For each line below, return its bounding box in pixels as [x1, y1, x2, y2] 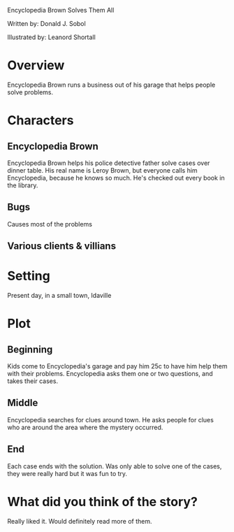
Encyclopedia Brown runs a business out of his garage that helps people [7, 80, 216, 89]
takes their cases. [7, 377, 58, 385]
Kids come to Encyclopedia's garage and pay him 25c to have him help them [7, 362, 228, 371]
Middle [7, 397, 38, 409]
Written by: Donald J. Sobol [7, 20, 86, 27]
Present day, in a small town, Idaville [7, 292, 112, 300]
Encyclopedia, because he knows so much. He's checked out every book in [7, 173, 225, 182]
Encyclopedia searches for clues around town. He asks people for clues [7, 415, 214, 424]
